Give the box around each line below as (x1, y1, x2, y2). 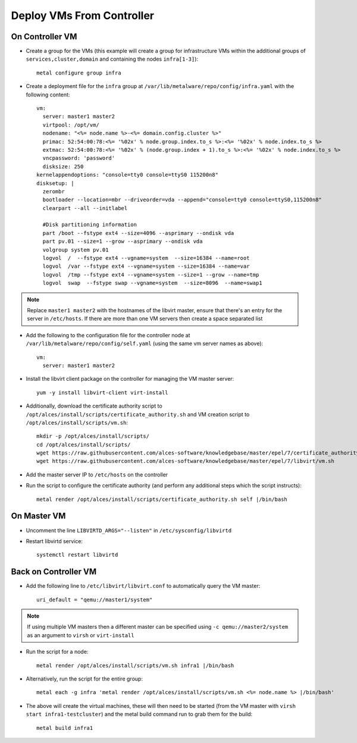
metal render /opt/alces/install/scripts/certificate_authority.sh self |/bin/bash (36, 496, 288, 503)
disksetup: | (36, 180, 74, 187)
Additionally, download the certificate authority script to (26, 402, 163, 410)
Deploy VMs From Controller (11, 9, 155, 22)
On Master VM (11, 511, 66, 521)
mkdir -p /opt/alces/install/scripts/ (36, 433, 150, 440)
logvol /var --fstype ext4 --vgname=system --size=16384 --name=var (42, 263, 250, 270)
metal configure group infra (36, 69, 121, 76)
